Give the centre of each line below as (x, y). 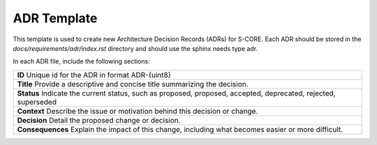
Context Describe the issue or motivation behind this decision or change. (138, 111)
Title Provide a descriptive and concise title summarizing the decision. (133, 84)
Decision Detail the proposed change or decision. (99, 120)
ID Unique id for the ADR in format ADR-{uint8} (94, 75)
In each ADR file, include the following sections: (81, 61)
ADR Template (55, 18)
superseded (37, 102)
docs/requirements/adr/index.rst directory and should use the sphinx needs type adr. (135, 48)
